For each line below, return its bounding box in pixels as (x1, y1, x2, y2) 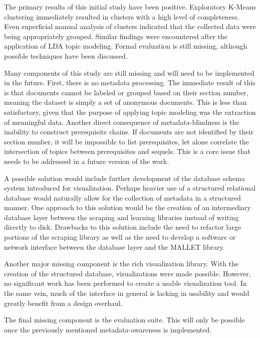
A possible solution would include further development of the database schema (4, 173, 245, 183)
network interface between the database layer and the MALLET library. (4, 241, 225, 252)
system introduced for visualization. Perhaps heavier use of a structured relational (4, 183, 256, 193)
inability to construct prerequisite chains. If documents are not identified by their (4, 126, 253, 137)
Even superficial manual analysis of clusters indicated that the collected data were (4, 21, 256, 32)
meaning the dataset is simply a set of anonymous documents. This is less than (4, 97, 247, 107)
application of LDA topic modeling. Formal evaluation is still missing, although (4, 41, 247, 51)
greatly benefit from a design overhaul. (4, 297, 123, 308)
